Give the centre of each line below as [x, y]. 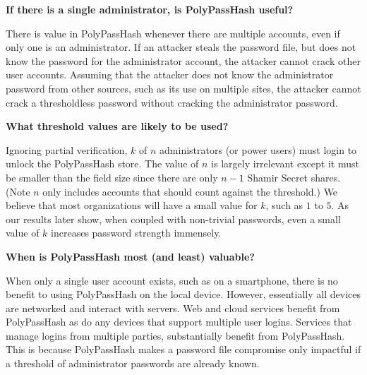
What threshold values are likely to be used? [117, 126]
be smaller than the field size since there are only [112, 177]
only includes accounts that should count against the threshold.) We [190, 191]
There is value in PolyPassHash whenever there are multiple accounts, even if [173, 33]
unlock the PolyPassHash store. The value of [102, 163]
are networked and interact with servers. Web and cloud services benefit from [173, 308]
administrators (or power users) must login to [258, 149]
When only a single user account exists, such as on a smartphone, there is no [172, 280]
